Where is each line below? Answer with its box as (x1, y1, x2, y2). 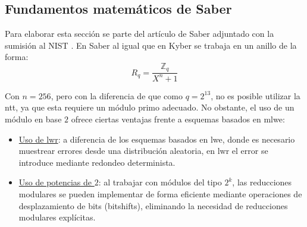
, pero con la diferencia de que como (51, 89, 183, 102)
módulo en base (5, 113, 62, 125)
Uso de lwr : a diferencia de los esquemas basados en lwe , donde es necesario (18, 133, 295, 145)
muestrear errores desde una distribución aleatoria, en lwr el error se (18, 144, 268, 157)
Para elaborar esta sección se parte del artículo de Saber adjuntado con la (5, 27, 274, 40)
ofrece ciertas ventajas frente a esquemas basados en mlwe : (71, 113, 285, 125)
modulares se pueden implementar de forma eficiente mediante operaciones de (18, 187, 302, 200)
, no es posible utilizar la (211, 89, 300, 102)
